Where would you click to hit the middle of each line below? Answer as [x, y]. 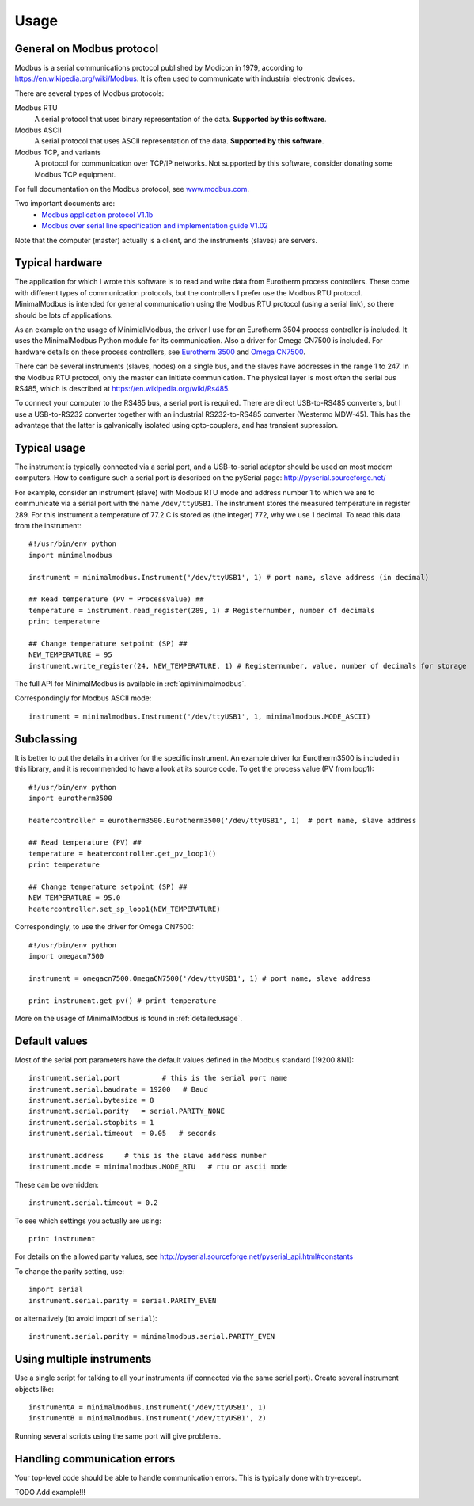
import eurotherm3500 [70, 798]
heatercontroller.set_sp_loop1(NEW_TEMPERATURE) [125, 909]
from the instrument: [48, 525]
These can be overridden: [57, 1184]
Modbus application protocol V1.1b [97, 215]
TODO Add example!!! [50, 1493]
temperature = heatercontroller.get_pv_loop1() [123, 853]
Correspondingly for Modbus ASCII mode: [83, 698]
